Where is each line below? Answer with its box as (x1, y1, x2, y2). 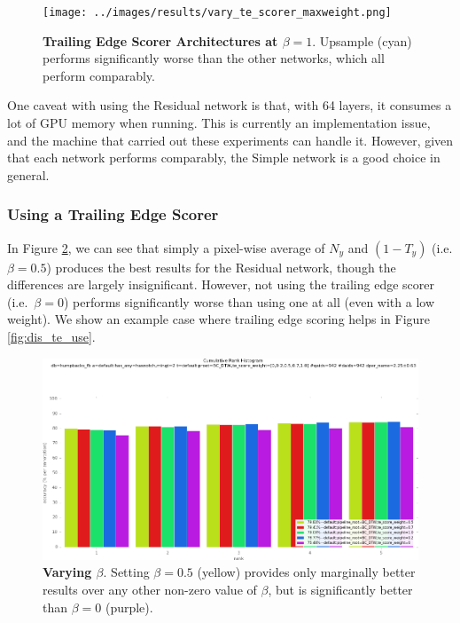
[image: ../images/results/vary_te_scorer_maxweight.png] (43, 6, 392, 19)
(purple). (105, 597, 153, 616)
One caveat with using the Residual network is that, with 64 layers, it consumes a (7, 96, 452, 114)
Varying (43, 563, 92, 581)
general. (7, 165, 50, 184)
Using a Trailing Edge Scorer (7, 203, 219, 225)
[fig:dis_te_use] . (7, 327, 96, 345)
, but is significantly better (268, 580, 413, 599)
